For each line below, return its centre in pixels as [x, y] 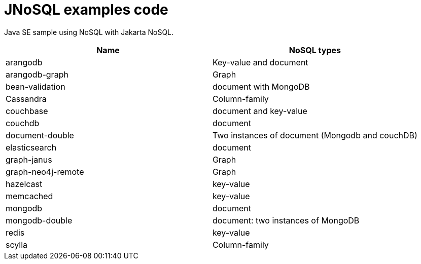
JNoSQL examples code [86, 10]
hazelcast [24, 184]
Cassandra [26, 99]
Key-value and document [260, 62]
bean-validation [36, 86]
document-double [40, 135]
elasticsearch [31, 147]
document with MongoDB [261, 86]
